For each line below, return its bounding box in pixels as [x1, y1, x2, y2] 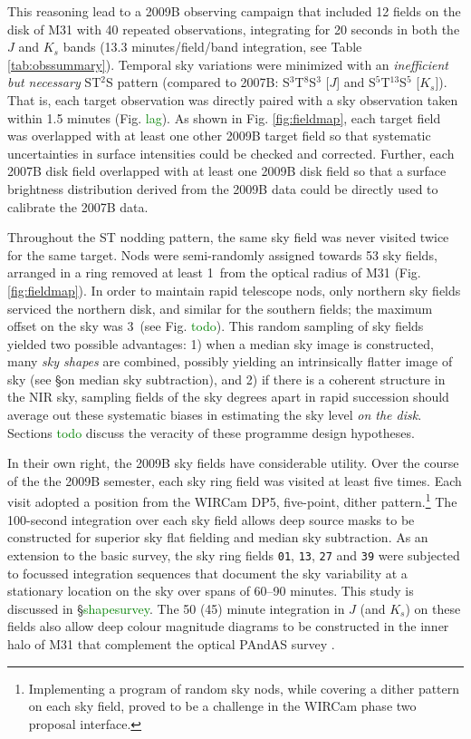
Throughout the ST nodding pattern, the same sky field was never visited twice [7, 228, 449, 247]
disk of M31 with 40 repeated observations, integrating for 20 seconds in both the [7, 19, 460, 38]
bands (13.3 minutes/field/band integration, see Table [62, 37, 362, 56]
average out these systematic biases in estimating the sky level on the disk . [7, 405, 422, 424]
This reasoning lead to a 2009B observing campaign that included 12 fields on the [7, 2, 461, 20]
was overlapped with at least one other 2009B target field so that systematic [7, 126, 431, 145]
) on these [405, 598, 461, 617]
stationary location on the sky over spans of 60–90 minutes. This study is [7, 581, 414, 600]
